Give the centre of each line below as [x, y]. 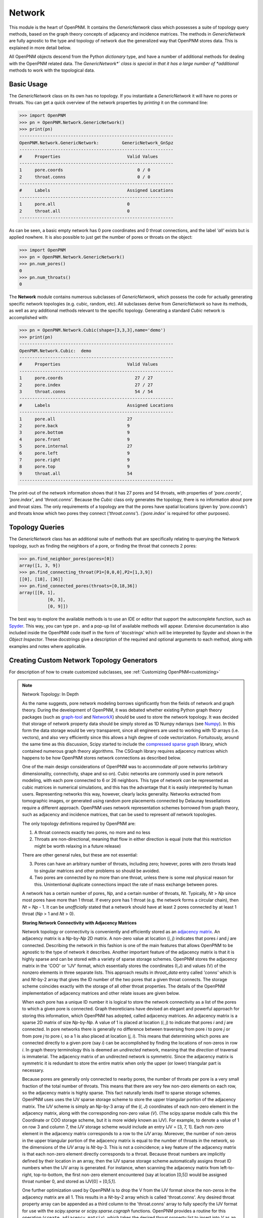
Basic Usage [28, 84]
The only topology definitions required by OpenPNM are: [79, 823]
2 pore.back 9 [75, 426]
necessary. [33, 1070]
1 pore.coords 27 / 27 [86, 378]
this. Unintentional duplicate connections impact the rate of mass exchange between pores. [126, 884]
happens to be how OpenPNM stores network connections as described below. [102, 758]
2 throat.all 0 [75, 211]
